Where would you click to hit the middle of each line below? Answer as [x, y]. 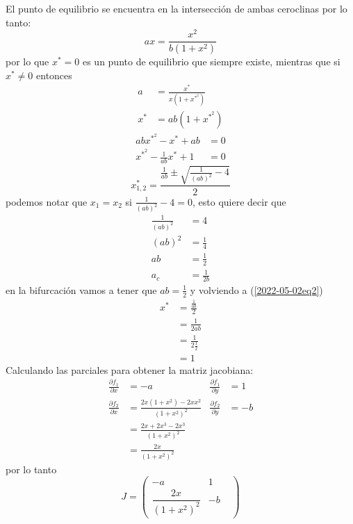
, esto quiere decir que [239, 201]
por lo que [27, 62]
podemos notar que [47, 201]
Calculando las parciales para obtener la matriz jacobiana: [130, 369]
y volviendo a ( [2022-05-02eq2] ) [256, 289]
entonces [54, 75]
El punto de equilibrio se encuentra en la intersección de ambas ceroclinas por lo [176, 8]
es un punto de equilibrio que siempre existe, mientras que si [211, 62]
